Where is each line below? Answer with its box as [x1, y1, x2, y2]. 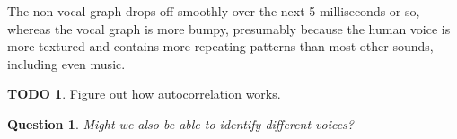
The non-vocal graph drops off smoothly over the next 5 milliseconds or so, [7, 2, 420, 20]
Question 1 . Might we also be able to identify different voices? [7, 114, 354, 133]
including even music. [7, 54, 126, 73]
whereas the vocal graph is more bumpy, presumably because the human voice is [7, 19, 451, 38]
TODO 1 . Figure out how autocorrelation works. [7, 84, 281, 103]
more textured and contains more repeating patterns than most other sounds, [7, 37, 434, 56]
